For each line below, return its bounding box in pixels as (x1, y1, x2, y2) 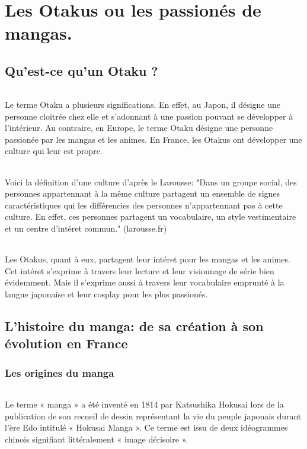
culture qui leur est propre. (5, 145, 103, 157)
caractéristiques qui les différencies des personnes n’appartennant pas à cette (5, 198, 283, 211)
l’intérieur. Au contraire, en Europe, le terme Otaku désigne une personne (5, 121, 273, 134)
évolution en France (5, 334, 128, 352)
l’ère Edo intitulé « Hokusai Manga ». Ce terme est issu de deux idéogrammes (5, 421, 288, 434)
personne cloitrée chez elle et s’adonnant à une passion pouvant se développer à (5, 110, 293, 122)
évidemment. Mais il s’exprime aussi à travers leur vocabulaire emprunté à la (5, 276, 284, 288)
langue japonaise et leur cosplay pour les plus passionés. (5, 287, 208, 300)
